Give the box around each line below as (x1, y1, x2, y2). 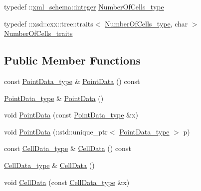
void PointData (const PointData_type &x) (4, 109, 138, 120)
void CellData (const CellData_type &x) (4, 176, 130, 187)
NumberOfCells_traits (4, 28, 73, 38)
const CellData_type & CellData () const (4, 143, 131, 153)
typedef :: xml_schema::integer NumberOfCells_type (4, 1, 164, 11)
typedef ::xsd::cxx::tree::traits (4, 18, 93, 28)
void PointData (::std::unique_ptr (4, 126, 108, 136)
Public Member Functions (4, 52, 141, 68)
